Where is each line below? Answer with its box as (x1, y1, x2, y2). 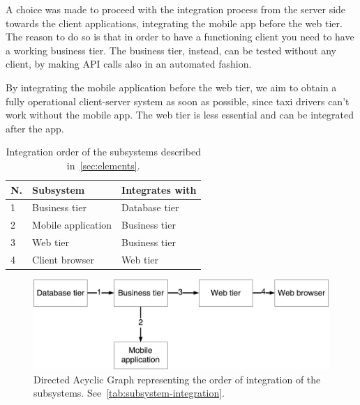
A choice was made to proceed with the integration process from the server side (6, 2, 346, 16)
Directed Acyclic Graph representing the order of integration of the (33, 372, 321, 386)
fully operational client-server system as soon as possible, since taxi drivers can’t (6, 93, 350, 108)
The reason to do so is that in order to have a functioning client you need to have (6, 29, 354, 44)
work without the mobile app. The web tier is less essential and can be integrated (6, 107, 354, 122)
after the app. (6, 121, 64, 135)
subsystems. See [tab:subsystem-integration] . (33, 385, 225, 400)
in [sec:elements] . (66, 158, 140, 172)
